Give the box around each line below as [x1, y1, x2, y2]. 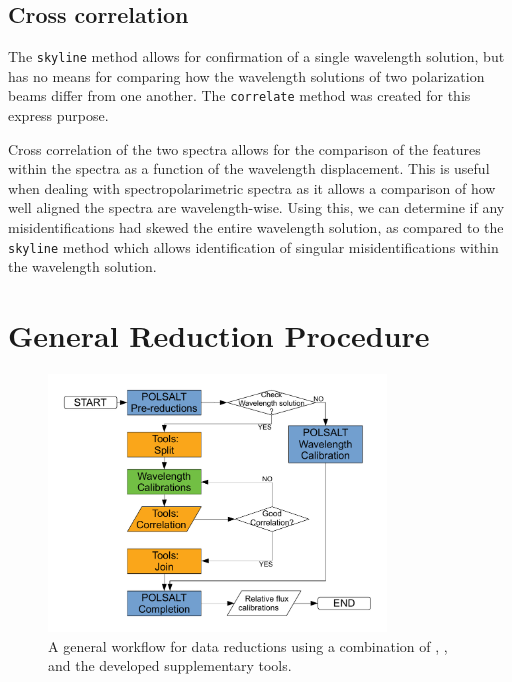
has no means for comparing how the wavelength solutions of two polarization [8, 65, 485, 86]
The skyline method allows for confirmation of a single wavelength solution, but [8, 46, 505, 67]
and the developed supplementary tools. [48, 655, 292, 676]
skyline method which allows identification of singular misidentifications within [8, 236, 499, 257]
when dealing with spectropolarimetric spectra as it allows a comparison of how [8, 177, 496, 198]
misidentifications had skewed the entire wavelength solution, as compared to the [8, 217, 504, 238]
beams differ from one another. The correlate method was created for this [8, 85, 471, 106]
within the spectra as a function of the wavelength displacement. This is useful [8, 158, 490, 179]
